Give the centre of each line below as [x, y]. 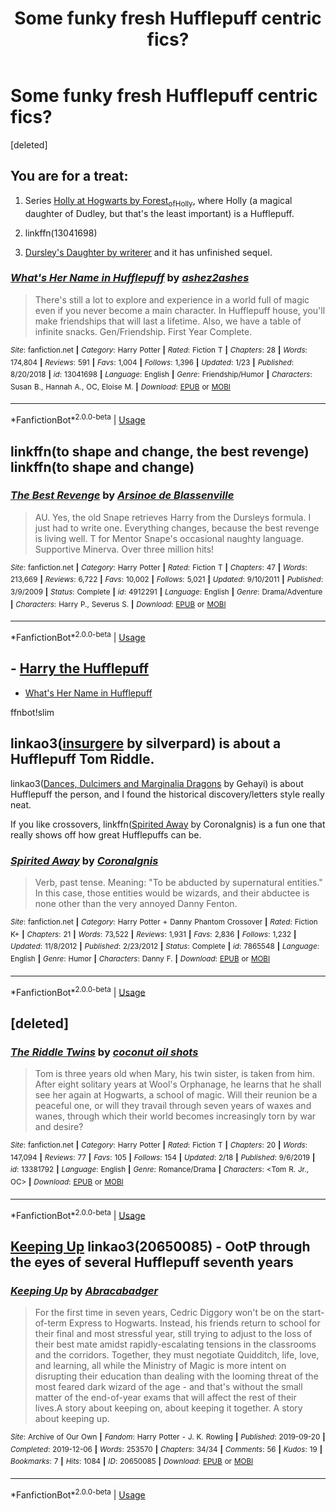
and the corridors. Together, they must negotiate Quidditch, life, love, [177, 1354]
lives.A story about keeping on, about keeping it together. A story [168, 1408]
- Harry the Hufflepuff [80, 668]
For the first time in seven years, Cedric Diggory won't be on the [167, 1312]
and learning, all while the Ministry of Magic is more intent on [160, 1365]
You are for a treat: [69, 176]
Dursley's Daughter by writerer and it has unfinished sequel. [148, 252]
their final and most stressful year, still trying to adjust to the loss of [173, 1333]
